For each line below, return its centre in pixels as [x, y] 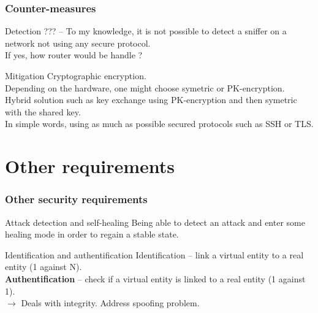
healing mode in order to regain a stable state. [92, 234]
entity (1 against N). [44, 267]
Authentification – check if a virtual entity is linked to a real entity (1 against [155, 278]
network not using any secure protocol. [78, 43]
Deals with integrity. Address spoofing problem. [110, 303]
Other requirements [90, 166]
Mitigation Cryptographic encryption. [76, 75]
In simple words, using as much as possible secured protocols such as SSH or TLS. [159, 124]
